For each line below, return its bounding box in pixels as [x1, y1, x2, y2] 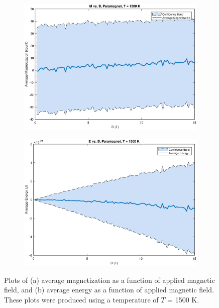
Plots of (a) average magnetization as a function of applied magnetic [4, 274, 215, 285]
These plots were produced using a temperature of [4, 294, 159, 304]
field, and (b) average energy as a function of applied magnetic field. [4, 284, 214, 295]
